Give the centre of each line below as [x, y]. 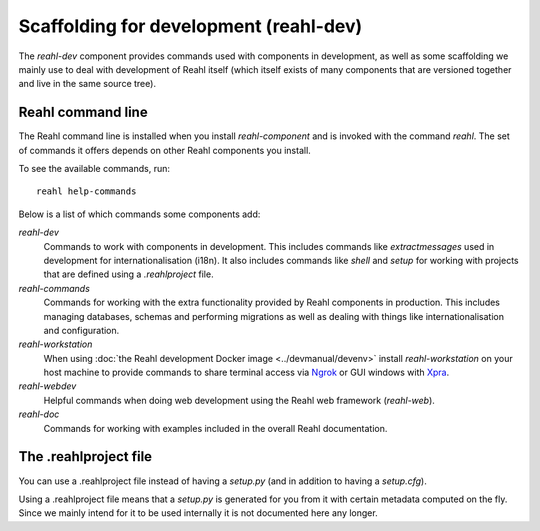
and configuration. [81, 330]
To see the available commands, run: [94, 169]
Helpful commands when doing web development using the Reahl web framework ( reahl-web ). [239, 400]
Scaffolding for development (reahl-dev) [190, 26]
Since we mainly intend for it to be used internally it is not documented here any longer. [198, 513]
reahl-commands [54, 288]
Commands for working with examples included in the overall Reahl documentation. [215, 428]
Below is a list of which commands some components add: [139, 214]
